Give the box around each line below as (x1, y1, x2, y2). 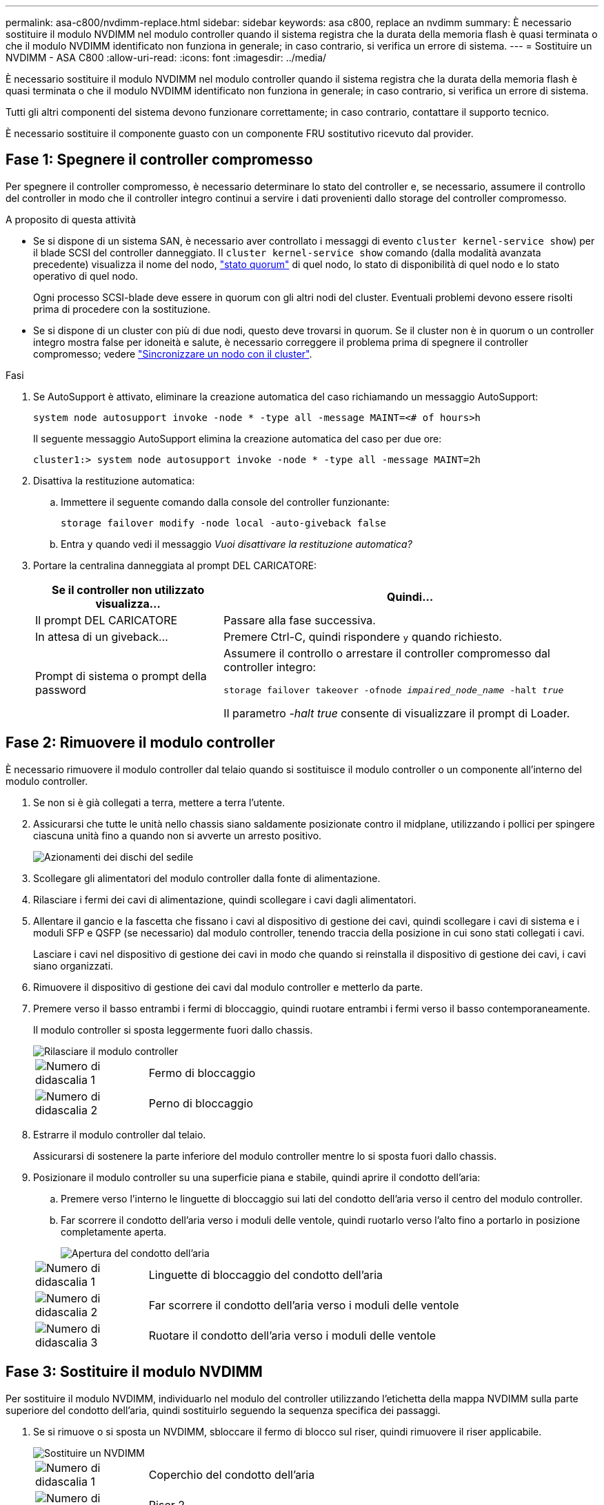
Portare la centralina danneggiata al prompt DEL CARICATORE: (33, 559, 317, 571)
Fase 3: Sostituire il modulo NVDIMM (6, 1363, 263, 1381)
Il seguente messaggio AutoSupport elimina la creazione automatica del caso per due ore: (33, 432, 442, 444)
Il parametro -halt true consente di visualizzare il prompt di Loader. (223, 706, 570, 720)
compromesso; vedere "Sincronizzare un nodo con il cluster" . (33, 347, 312, 360)
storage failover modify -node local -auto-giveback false (61, 517, 387, 529)
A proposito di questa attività (6, 213, 137, 225)
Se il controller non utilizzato (52, 582, 205, 597)
